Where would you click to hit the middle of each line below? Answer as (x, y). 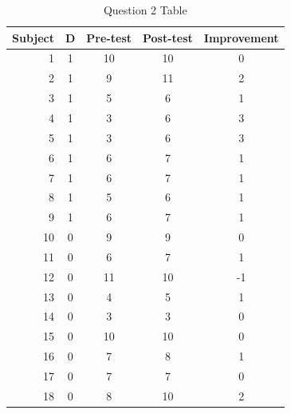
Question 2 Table (145, 10)
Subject (33, 37)
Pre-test (109, 37)
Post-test (168, 37)
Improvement (241, 37)
